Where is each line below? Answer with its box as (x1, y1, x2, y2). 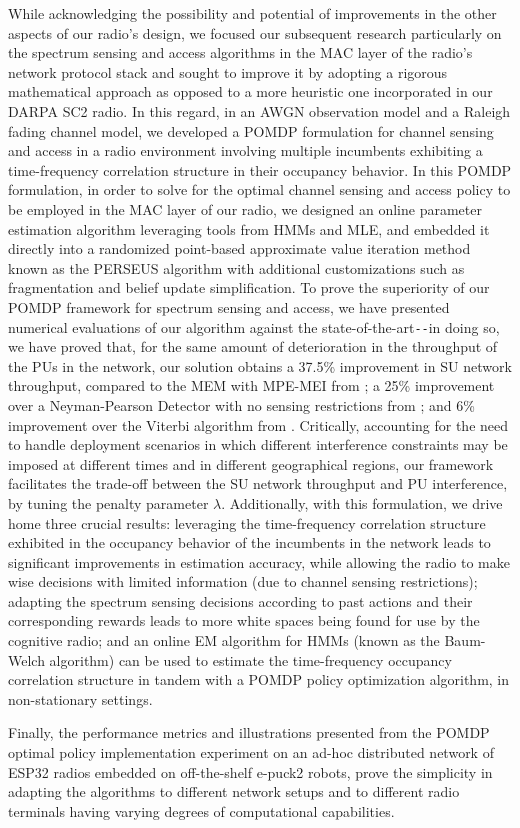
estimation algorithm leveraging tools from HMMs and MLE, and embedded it (8, 218, 490, 239)
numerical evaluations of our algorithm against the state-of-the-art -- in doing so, (8, 316, 500, 337)
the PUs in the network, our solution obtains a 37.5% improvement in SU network (8, 355, 512, 376)
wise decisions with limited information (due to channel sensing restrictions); (8, 571, 478, 592)
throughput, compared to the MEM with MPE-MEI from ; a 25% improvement (8, 375, 495, 396)
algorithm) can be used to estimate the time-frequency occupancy (49, 649, 452, 670)
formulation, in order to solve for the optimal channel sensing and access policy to (8, 179, 511, 200)
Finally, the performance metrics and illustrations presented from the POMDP (8, 722, 490, 743)
